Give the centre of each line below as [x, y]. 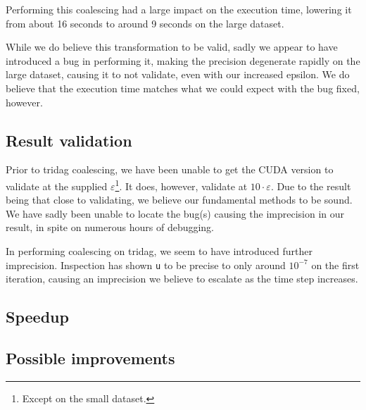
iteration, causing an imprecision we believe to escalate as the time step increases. [182, 279]
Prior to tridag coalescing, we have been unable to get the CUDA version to [170, 169]
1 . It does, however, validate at [181, 185]
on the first [335, 265]
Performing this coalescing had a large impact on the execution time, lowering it [179, 9]
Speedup [37, 317]
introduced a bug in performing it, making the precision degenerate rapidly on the [183, 60]
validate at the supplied [57, 186]
